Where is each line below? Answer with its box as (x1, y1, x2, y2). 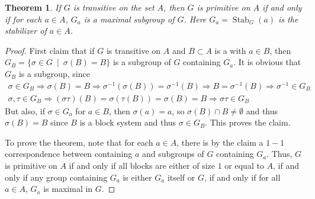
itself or (167, 171, 195, 183)
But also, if (5, 104, 45, 117)
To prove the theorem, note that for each (5, 136, 153, 148)
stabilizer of (5, 24, 47, 37)
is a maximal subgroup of (83, 12, 175, 25)
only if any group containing (5, 171, 108, 183)
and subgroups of (142, 147, 204, 160)
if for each (5, 12, 42, 25)
